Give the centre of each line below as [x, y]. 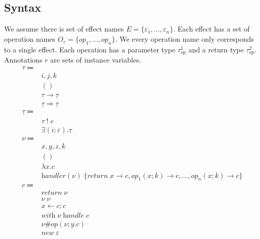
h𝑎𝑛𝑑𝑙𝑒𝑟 [54, 176]
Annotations [23, 60]
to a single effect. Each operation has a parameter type [90, 49]
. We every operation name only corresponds [184, 38]
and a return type [216, 49]
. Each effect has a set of [211, 29]
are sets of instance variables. [96, 60]
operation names [30, 38]
